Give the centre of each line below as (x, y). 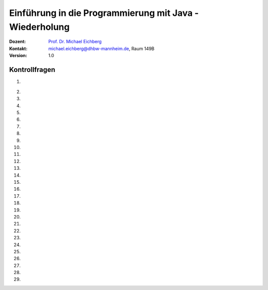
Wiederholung (39, 27)
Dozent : (18, 42)
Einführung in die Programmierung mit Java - (104, 13)
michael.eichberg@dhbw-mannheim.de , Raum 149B (101, 48)
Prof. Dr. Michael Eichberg (75, 42)
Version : (18, 56)
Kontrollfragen (32, 70)
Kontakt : (18, 48)
